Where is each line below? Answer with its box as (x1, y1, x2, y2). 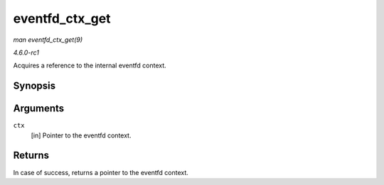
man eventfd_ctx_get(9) (13, 35, 83, 44)
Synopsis (13, 80, 56, 92)
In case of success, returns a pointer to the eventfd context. (13, 168, 188, 176)
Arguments (13, 103, 65, 115)
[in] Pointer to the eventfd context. (31, 131, 132, 140)
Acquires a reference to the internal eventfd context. (13, 61, 166, 70)
